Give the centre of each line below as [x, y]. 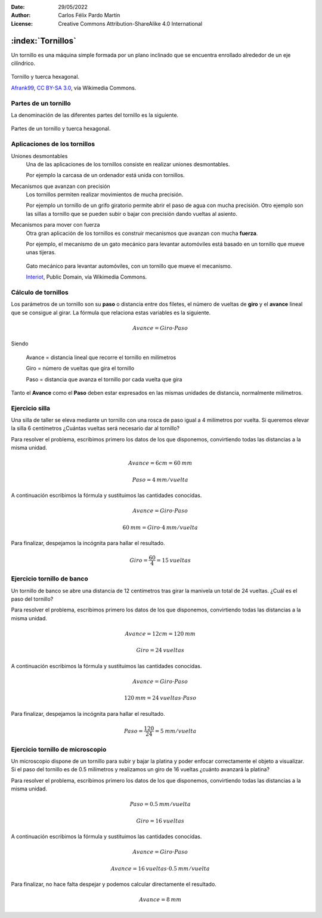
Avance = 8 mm [160, 900]
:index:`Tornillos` [44, 41]
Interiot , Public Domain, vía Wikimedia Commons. [86, 277]
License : [22, 23]
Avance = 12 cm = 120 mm [160, 633]
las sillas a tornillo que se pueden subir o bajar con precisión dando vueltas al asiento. [132, 214]
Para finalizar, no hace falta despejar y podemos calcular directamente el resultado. [114, 884]
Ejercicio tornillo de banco [50, 579]
